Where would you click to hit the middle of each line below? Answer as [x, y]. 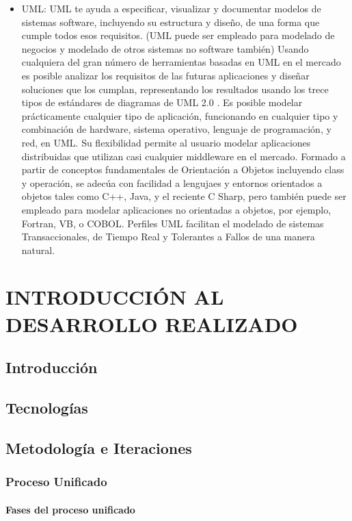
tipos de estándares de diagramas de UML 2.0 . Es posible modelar [162, 102]
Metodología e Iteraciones [99, 447]
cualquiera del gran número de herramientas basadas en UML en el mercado [181, 62]
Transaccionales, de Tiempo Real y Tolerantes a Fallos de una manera [168, 237]
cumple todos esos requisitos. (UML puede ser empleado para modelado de [178, 35]
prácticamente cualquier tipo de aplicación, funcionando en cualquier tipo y [180, 115]
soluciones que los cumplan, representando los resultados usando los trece [175, 89]
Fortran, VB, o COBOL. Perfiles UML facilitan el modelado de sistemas [173, 223]
